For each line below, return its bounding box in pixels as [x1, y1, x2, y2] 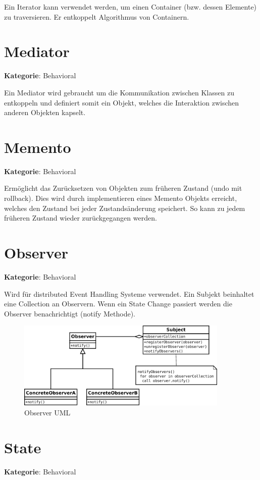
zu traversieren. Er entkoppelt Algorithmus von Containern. [4, 11, 189, 22]
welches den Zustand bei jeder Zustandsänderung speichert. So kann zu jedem [4, 202, 245, 213]
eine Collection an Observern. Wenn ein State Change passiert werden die [4, 298, 232, 309]
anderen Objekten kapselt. [4, 107, 86, 118]
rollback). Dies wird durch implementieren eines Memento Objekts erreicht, [4, 193, 237, 203]
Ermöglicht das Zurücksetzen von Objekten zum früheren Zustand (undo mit [4, 183, 242, 193]
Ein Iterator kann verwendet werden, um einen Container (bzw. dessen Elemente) [4, 2, 257, 12]
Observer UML [24, 407, 71, 417]
